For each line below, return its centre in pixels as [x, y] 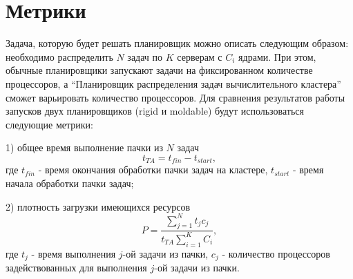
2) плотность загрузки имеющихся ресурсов [98, 206]
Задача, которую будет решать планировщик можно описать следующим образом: [177, 43]
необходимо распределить [59, 56]
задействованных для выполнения [76, 268]
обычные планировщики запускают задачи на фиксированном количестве [159, 70]
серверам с [200, 56]
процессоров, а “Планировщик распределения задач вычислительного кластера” [173, 83]
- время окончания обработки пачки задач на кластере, [153, 170]
